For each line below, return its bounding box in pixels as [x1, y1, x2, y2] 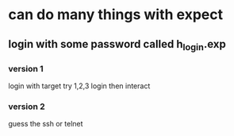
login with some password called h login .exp [8, 37, 226, 52]
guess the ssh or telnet [8, 119, 83, 129]
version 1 [8, 63, 44, 74]
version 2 [8, 101, 45, 112]
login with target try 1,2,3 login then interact [8, 81, 151, 91]
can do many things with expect [8, 6, 224, 24]
